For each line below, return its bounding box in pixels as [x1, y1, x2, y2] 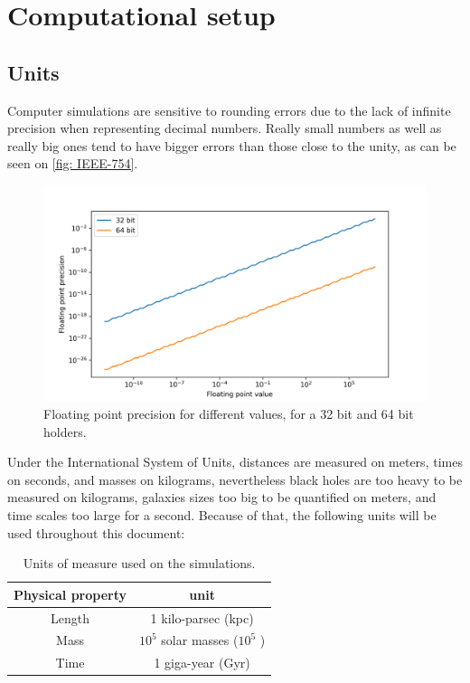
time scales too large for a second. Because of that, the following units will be [7, 506, 437, 525]
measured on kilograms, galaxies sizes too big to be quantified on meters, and [7, 488, 437, 507]
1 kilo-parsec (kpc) [150, 608, 254, 627]
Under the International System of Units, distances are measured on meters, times [7, 452, 463, 471]
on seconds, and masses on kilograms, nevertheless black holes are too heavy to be [7, 470, 463, 489]
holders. [43, 422, 87, 441]
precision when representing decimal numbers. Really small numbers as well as [7, 119, 442, 138]
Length [51, 608, 89, 627]
